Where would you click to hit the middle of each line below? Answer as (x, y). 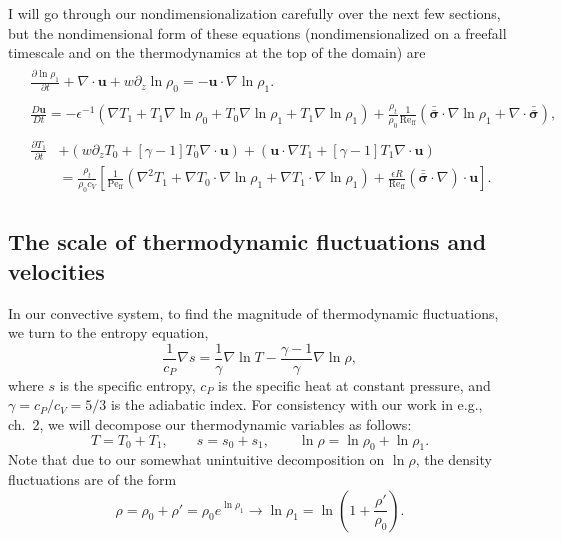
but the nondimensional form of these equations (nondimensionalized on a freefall (257, 32)
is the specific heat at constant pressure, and (354, 384)
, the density (453, 459)
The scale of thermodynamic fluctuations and (247, 241)
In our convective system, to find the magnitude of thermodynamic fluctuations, (253, 312)
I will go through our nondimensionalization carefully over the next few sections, (254, 13)
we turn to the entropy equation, (108, 332)
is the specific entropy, (127, 384)
